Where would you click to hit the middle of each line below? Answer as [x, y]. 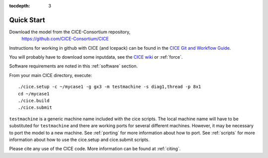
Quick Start [27, 20]
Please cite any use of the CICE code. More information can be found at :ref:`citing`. [95, 149]
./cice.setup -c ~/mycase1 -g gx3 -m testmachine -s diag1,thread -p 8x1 [110, 87]
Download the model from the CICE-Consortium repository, [70, 32]
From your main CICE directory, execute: [51, 75]
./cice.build [34, 101]
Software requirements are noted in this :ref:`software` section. [73, 66]
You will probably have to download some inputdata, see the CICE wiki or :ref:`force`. [96, 57]
